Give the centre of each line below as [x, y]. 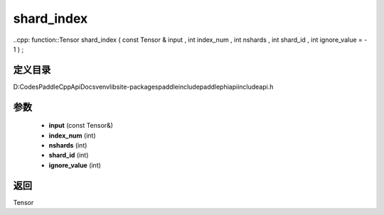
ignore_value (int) [75, 165]
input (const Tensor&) [81, 126]
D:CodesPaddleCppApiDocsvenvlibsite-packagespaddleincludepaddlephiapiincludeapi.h [143, 87]
